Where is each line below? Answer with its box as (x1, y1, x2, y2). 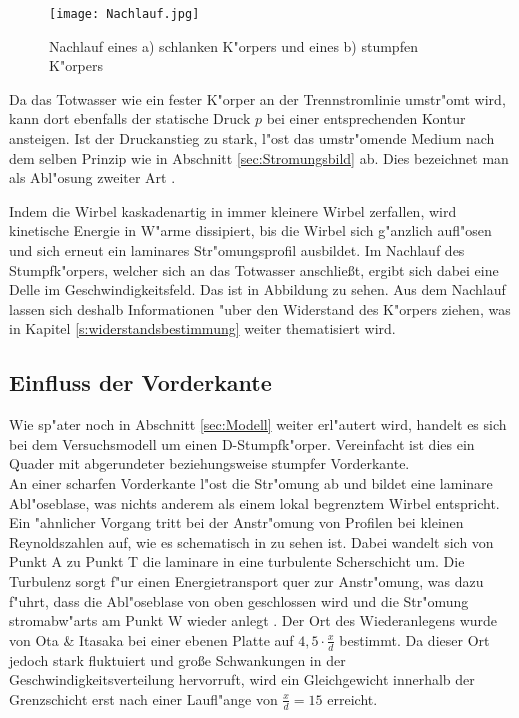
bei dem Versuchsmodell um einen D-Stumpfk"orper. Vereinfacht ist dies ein (9, 433, 475, 454)
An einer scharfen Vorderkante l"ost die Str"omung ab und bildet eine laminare (9, 472, 493, 493)
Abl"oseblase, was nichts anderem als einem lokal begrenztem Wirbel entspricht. (9, 492, 500, 513)
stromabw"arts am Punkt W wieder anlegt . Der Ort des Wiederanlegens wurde (9, 610, 498, 631)
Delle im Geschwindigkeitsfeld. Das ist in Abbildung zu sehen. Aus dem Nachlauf (9, 279, 506, 300)
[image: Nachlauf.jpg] (49, 7, 200, 21)
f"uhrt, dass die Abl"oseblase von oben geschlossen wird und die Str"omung (9, 590, 469, 611)
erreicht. (327, 688, 378, 709)
